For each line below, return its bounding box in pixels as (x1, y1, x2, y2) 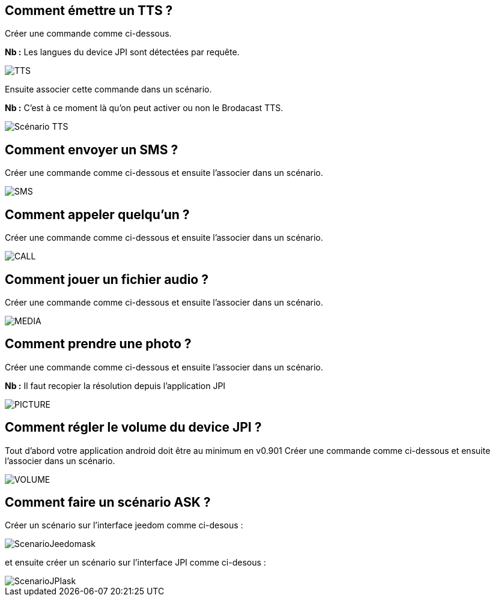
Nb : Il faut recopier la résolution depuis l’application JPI (5, 380, 226, 391)
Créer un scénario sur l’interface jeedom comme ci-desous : (5, 520, 243, 531)
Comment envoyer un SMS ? (5, 142, 178, 157)
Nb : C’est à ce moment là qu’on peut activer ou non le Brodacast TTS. (5, 103, 284, 113)
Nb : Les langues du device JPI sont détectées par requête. (5, 47, 240, 58)
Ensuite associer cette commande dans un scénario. (5, 84, 212, 95)
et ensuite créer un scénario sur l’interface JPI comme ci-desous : (5, 557, 266, 568)
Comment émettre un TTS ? (5, 3, 173, 18)
